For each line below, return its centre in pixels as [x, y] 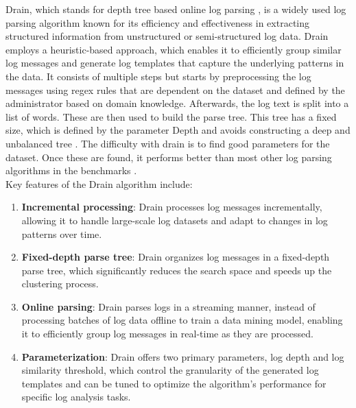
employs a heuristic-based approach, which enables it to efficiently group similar [174, 49]
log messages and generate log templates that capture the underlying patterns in [175, 63]
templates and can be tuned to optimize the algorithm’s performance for [174, 383]
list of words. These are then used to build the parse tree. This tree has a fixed [171, 116]
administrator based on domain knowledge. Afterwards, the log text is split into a [177, 103]
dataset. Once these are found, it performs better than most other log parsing [169, 157]
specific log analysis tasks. [76, 397]
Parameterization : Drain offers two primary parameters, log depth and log [183, 356]
